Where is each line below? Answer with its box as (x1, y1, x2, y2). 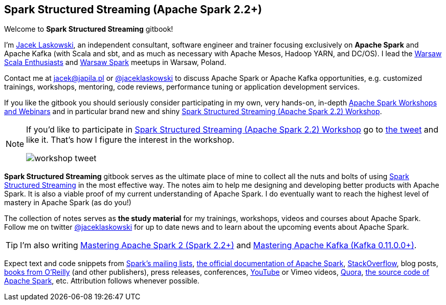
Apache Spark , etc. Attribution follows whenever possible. (4, 276, 199, 286)
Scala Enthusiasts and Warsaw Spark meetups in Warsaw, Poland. (4, 58, 227, 67)
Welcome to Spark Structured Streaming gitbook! (4, 25, 173, 34)
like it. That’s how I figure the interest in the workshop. (26, 135, 235, 145)
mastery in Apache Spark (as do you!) (4, 198, 131, 207)
